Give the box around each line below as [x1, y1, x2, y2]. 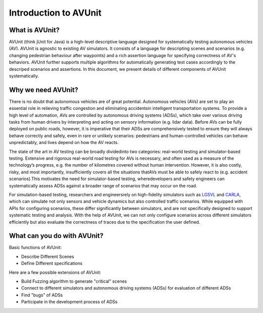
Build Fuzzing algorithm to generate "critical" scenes [21, 278, 127, 284]
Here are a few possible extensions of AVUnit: [9, 269, 101, 275]
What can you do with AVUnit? [9, 232, 104, 240]
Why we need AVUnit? [9, 85, 78, 94]
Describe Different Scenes [21, 253, 75, 259]
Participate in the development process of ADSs [21, 299, 118, 305]
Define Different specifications [21, 260, 83, 266]
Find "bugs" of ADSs [21, 292, 63, 298]
